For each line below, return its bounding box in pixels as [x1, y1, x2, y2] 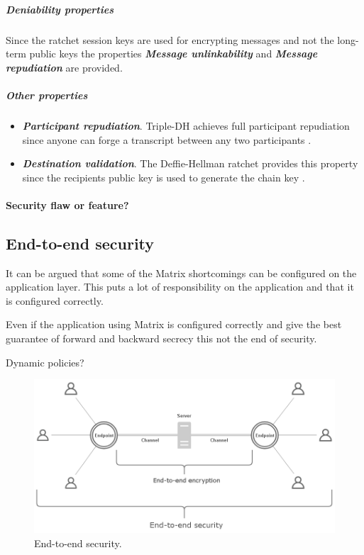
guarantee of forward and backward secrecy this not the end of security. [6, 331, 317, 346]
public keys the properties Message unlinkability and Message [29, 46, 318, 61]
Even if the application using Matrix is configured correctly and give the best [6, 317, 342, 332]
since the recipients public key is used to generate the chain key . [22, 169, 305, 184]
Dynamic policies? [6, 354, 84, 369]
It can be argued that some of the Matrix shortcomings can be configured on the [6, 265, 357, 280]
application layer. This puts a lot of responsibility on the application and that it [6, 279, 354, 294]
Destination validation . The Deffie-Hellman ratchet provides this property [22, 156, 358, 171]
